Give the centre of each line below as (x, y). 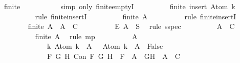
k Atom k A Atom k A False (105, 46)
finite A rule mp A (86, 36)
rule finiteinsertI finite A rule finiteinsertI (136, 16)
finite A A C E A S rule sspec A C (131, 26)
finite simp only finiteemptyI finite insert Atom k (119, 6)
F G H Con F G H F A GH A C (113, 56)
